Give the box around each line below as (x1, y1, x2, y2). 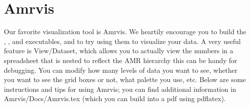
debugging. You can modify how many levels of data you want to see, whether (4, 64, 238, 75)
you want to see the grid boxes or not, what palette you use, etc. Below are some (4, 74, 246, 85)
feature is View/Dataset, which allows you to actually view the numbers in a (4, 45, 233, 56)
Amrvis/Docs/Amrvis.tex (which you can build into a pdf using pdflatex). (4, 93, 226, 104)
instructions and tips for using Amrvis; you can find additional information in (4, 84, 236, 94)
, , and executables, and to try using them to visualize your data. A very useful (4, 36, 241, 46)
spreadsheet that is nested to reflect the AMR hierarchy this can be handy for (4, 55, 237, 65)
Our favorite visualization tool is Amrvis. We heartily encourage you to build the (4, 26, 247, 37)
